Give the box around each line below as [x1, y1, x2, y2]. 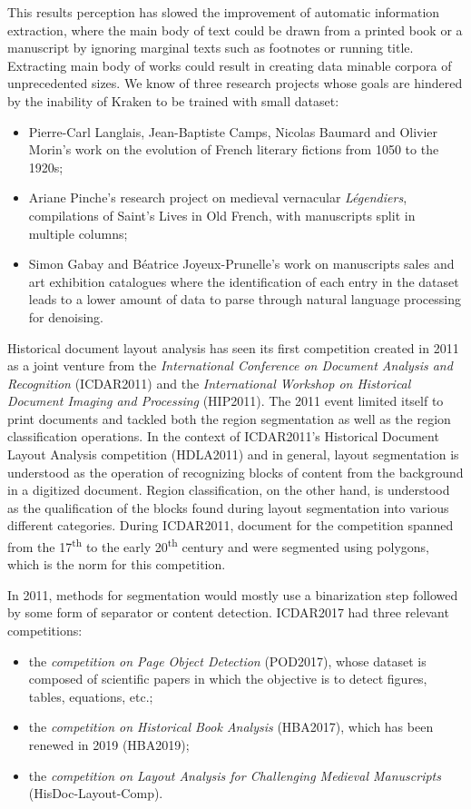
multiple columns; [28, 223, 128, 242]
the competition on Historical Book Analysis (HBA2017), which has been [28, 717, 434, 736]
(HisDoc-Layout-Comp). [28, 784, 163, 803]
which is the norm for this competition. [7, 555, 226, 574]
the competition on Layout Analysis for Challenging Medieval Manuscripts [28, 765, 441, 784]
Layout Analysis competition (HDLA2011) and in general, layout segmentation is [7, 445, 459, 464]
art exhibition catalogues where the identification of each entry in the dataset [28, 271, 459, 291]
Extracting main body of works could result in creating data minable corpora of [7, 55, 452, 74]
